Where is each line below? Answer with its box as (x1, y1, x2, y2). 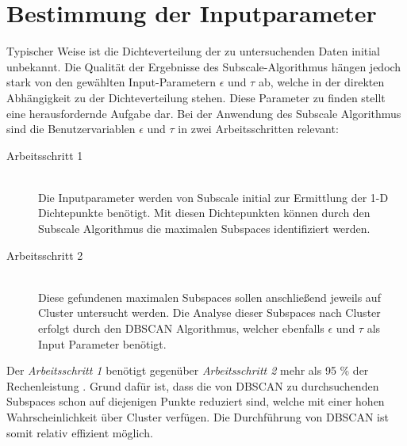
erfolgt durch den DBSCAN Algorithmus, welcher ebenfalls (38, 320, 324, 337)
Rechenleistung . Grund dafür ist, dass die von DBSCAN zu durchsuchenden (6, 377, 379, 394)
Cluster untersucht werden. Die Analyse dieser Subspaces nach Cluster (38, 304, 381, 321)
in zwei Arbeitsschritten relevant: (178, 120, 339, 137)
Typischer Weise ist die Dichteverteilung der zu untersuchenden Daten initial (6, 43, 381, 59)
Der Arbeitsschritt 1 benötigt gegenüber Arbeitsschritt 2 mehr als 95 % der (6, 362, 369, 379)
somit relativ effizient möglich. (6, 424, 153, 440)
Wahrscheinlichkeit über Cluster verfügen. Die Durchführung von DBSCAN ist (6, 409, 389, 425)
